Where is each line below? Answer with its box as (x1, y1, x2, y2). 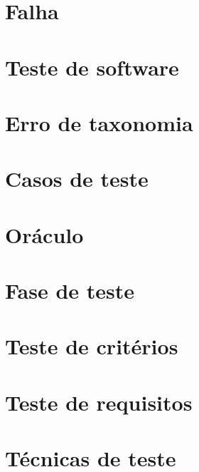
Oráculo (5, 220, 84, 249)
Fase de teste (5, 276, 135, 305)
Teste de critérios (5, 332, 178, 361)
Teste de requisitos (5, 387, 193, 416)
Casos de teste (5, 164, 149, 193)
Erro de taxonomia (5, 108, 193, 137)
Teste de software (5, 52, 179, 81)
